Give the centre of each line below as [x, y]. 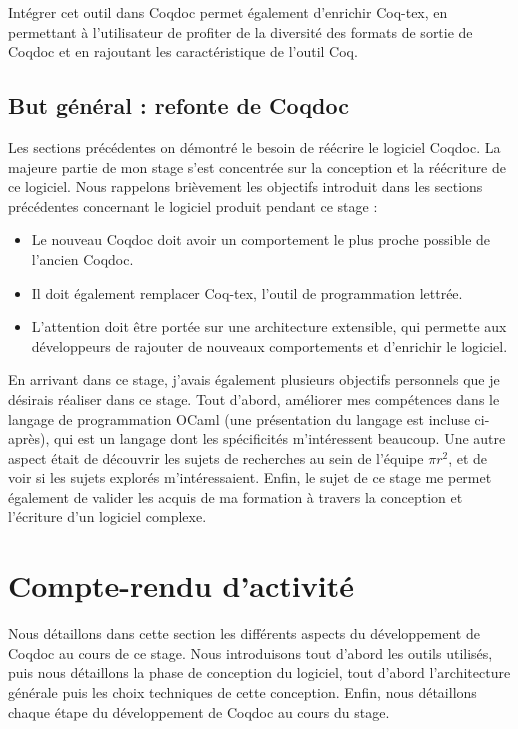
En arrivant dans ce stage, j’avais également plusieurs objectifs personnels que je [254, 379]
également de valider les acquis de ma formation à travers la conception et [235, 496]
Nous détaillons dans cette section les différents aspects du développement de [244, 633]
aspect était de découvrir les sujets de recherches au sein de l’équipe [216, 457]
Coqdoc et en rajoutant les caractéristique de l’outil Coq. [183, 51]
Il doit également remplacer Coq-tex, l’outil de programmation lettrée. [247, 292]
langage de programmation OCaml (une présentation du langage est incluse [239, 418]
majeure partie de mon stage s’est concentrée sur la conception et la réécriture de [257, 166]
